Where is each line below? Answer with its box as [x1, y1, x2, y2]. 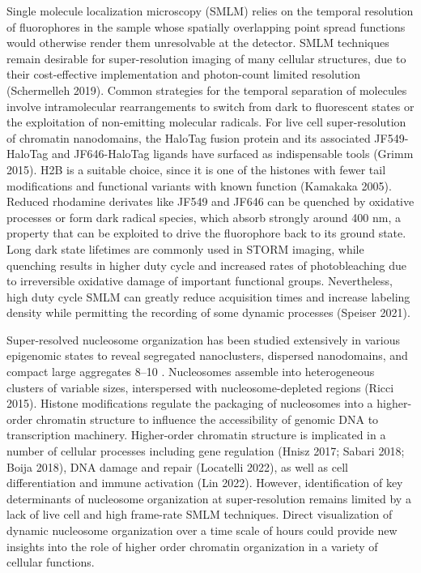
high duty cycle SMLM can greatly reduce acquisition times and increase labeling [6, 288, 410, 305]
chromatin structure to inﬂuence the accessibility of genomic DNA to [36, 410, 379, 427]
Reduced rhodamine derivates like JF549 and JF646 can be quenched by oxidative [6, 193, 415, 210]
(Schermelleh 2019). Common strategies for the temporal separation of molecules [6, 81, 407, 98]
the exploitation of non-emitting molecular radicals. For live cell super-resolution [6, 113, 406, 130]
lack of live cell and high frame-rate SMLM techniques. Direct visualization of [6, 506, 393, 523]
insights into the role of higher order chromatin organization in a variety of [6, 537, 378, 554]
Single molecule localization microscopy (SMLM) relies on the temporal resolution [6, 2, 414, 19]
